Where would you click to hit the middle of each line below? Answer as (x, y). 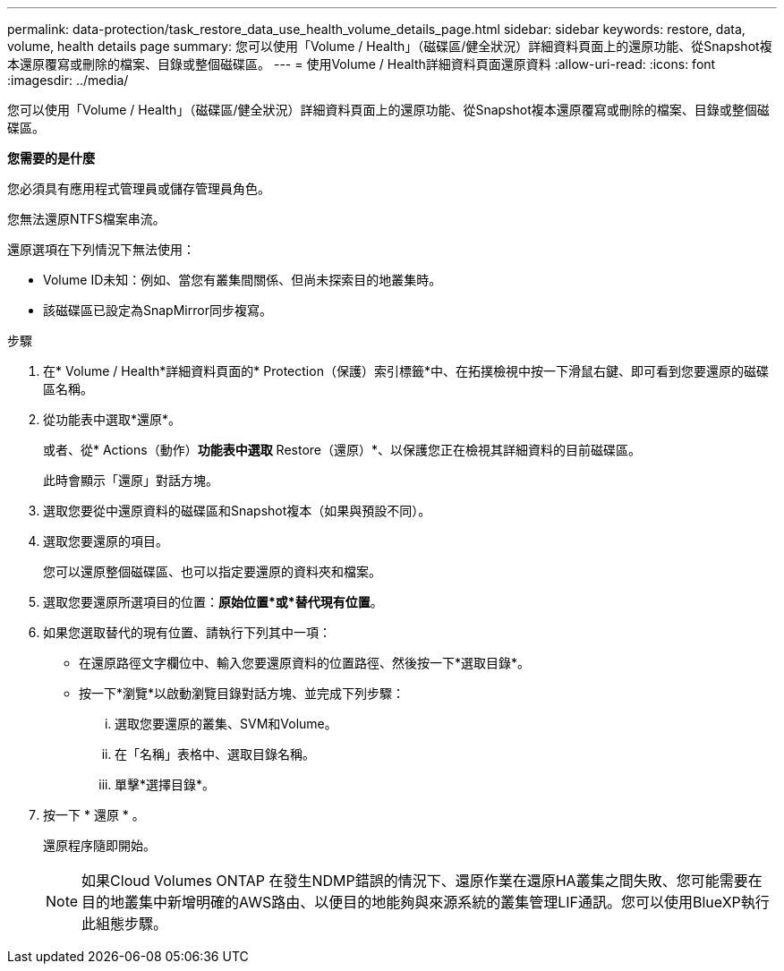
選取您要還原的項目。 (106, 541)
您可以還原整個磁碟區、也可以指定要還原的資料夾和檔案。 (212, 571)
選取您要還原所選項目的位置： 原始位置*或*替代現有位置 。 (213, 602)
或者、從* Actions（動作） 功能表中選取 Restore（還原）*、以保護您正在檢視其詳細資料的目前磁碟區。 (342, 450)
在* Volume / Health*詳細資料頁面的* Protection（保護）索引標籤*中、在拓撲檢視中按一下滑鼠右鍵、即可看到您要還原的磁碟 (406, 371)
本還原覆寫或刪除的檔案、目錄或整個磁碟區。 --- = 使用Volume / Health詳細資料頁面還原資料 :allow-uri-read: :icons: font (362, 64)
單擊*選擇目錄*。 (165, 784)
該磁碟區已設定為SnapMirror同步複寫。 (158, 310)
